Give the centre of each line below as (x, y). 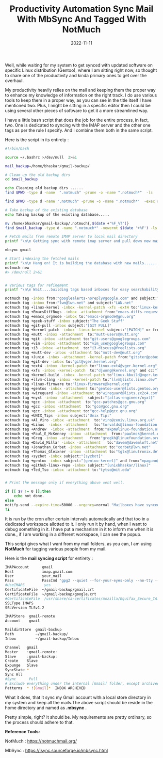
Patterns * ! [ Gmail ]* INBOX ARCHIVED (45, 688)
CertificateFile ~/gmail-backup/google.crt (51, 594)
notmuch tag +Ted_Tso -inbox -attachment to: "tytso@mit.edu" (68, 470)
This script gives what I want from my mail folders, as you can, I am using (78, 544)
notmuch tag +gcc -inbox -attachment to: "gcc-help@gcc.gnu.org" (71, 411)
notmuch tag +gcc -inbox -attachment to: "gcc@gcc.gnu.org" (67, 407)
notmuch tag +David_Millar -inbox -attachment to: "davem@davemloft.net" (82, 443)
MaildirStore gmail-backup (33, 630)
